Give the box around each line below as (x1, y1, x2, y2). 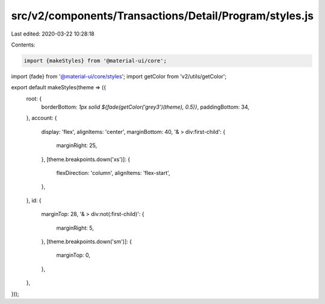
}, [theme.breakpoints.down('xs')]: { (41, 156, 131, 163)
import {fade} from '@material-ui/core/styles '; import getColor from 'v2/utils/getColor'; (11, 72, 227, 80)
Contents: (11, 41, 36, 48)
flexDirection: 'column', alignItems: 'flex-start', (56, 169, 171, 177)
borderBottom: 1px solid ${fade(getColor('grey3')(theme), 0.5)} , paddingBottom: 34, (41, 103, 250, 111)
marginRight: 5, (56, 224, 94, 232)
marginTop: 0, (56, 252, 90, 259)
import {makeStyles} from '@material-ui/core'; (23, 57, 167, 64)
